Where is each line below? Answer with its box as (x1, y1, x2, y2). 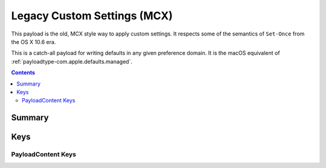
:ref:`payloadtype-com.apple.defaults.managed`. (11, 58, 133, 65)
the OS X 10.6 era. (11, 38, 56, 45)
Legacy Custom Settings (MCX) (11, 9, 173, 22)
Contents (11, 69, 36, 76)
